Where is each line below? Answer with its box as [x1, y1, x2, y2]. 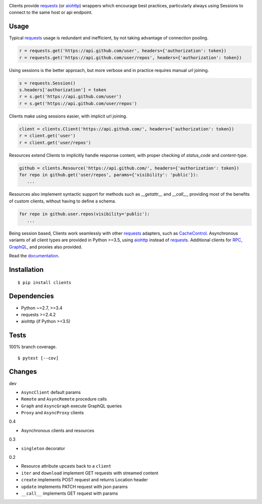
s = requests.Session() [19, 80, 76, 86]
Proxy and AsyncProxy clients [21, 410, 84, 416]
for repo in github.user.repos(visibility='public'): [19, 211, 150, 217]
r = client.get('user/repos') [19, 140, 91, 145]
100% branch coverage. [9, 344, 57, 350]
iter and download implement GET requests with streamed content [21, 470, 159, 476]
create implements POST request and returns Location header [21, 477, 148, 483]
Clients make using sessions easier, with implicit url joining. [9, 113, 128, 119]
